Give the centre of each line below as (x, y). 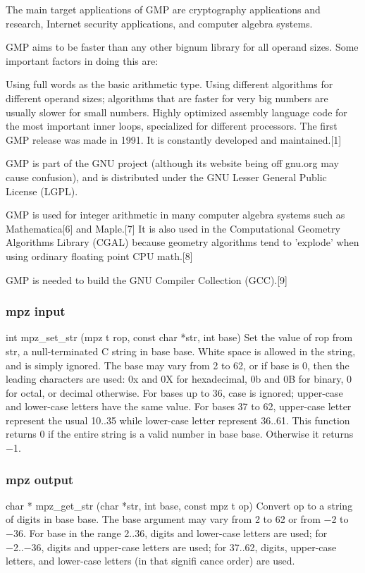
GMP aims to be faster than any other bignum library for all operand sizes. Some (182, 47)
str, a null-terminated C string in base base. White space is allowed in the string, (181, 351)
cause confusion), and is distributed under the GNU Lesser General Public (166, 177)
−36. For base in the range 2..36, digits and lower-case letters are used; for (167, 533)
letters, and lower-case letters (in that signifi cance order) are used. (150, 561)
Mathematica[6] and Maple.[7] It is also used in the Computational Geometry (173, 228)
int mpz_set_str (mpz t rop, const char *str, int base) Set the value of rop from (179, 337)
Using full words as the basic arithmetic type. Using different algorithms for (169, 84)
